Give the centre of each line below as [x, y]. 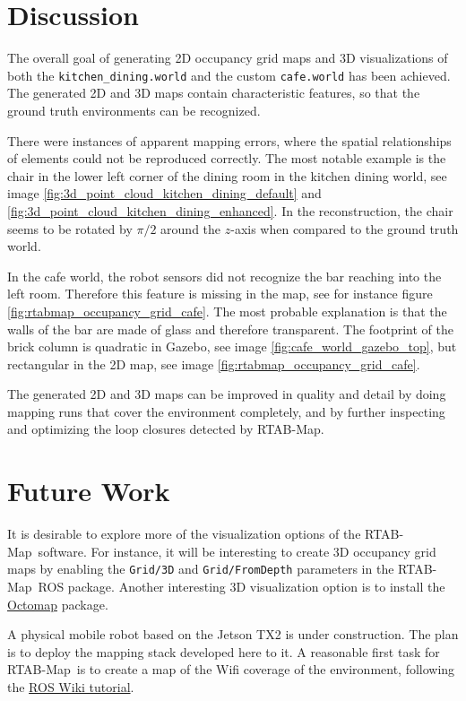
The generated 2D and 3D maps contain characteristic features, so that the [214, 93]
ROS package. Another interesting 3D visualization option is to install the [242, 587]
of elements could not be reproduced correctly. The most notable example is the [227, 158]
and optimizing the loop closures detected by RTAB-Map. [166, 429]
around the [191, 228]
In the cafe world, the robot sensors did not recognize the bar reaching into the [224, 276]
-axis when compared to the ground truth [345, 228]
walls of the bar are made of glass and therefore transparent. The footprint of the [230, 329]
